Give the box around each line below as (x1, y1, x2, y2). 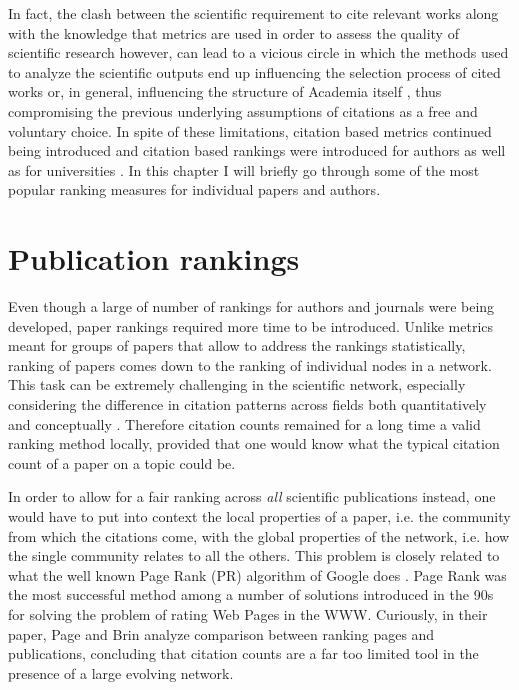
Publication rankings (8, 238, 300, 279)
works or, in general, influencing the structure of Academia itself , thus (8, 81, 442, 102)
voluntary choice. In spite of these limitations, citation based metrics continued (8, 120, 492, 141)
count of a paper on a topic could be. (8, 452, 236, 473)
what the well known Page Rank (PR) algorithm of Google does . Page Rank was (8, 564, 507, 585)
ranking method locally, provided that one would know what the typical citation (8, 433, 500, 454)
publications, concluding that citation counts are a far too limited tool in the (8, 643, 479, 664)
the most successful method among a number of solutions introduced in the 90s (8, 584, 494, 605)
